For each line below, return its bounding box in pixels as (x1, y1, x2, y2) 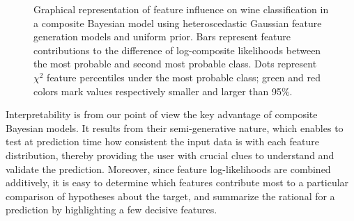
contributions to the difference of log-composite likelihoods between (33, 42, 321, 57)
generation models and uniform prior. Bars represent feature (33, 29, 291, 44)
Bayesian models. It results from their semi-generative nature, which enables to (6, 120, 344, 135)
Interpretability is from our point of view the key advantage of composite (6, 107, 318, 122)
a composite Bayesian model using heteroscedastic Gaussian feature (33, 15, 322, 30)
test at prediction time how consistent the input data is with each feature (6, 134, 319, 149)
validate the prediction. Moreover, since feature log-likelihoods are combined (6, 161, 331, 176)
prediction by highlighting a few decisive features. (6, 202, 217, 217)
